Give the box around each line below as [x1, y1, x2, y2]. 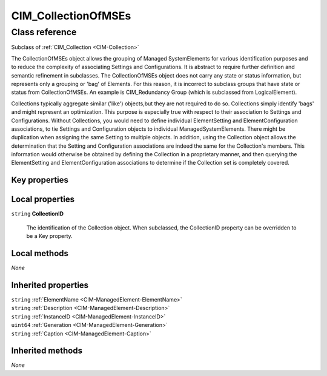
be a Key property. [26, 233, 73, 240]
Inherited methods [11, 346, 83, 356]
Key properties [11, 175, 69, 185]
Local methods [11, 248, 69, 259]
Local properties [11, 194, 75, 205]
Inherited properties [11, 280, 89, 290]
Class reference [11, 27, 77, 38]
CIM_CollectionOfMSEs [11, 9, 131, 22]
